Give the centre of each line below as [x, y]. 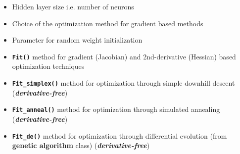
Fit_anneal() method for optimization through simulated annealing [116, 109]
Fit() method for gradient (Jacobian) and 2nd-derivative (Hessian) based [124, 56]
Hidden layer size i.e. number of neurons [73, 6]
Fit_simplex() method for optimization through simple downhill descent [123, 83]
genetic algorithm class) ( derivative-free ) [81, 145]
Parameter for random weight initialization [77, 40]
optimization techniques [48, 66]
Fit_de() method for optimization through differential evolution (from [120, 135]
